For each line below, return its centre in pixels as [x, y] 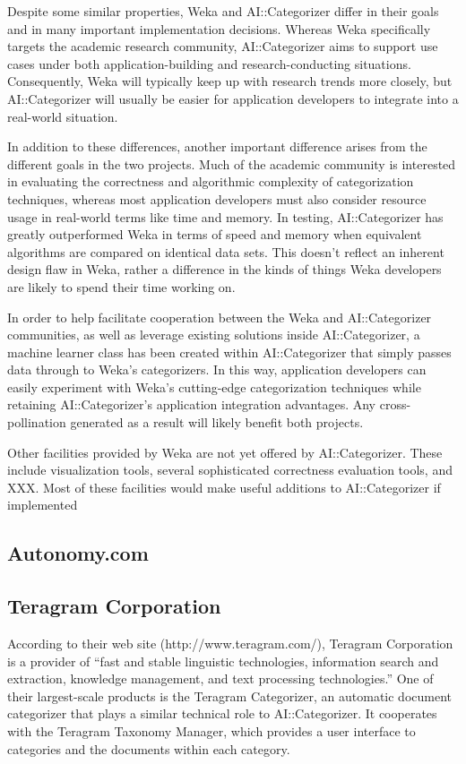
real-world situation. [63, 116]
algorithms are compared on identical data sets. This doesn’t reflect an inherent [226, 251]
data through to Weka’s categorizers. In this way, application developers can [217, 369]
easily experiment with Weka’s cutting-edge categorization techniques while [214, 386]
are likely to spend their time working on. [121, 286]
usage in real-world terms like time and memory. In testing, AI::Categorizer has [225, 216]
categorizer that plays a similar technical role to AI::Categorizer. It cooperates [222, 713]
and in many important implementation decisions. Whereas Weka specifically [219, 28]
